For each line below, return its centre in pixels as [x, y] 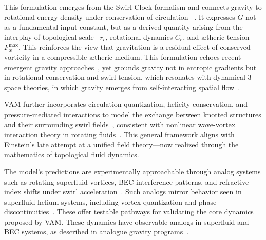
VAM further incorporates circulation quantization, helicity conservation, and [126, 104]
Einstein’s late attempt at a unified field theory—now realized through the [121, 144]
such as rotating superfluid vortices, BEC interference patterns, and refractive [127, 181]
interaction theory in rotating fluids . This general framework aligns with [119, 134]
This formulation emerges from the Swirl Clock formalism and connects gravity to [133, 7]
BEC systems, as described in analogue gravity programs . [97, 232]
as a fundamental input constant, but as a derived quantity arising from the [123, 27]
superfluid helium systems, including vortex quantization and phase [110, 201]
